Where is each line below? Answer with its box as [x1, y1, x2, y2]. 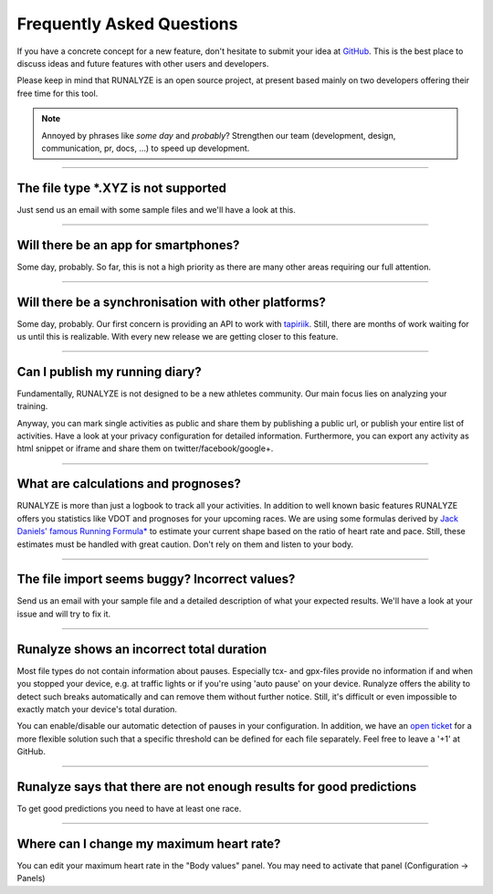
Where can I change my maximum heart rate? [16, 836, 281, 851]
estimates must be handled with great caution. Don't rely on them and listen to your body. [16, 539, 354, 550]
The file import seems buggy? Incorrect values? [16, 572, 296, 587]
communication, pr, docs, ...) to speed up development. [41, 142, 250, 153]
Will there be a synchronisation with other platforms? [16, 294, 326, 310]
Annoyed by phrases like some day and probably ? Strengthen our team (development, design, [41, 130, 396, 141]
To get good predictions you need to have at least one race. [16, 804, 242, 814]
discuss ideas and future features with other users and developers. [16, 58, 269, 68]
